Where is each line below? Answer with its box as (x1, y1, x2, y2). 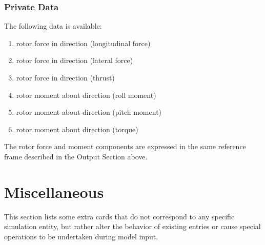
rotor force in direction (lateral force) (16, 55, 133, 66)
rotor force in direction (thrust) (16, 72, 115, 83)
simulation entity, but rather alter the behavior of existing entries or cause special (4, 221, 261, 232)
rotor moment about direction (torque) (16, 124, 138, 134)
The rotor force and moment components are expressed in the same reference (4, 141, 246, 152)
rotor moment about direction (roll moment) (16, 89, 156, 100)
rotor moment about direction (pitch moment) (16, 107, 162, 117)
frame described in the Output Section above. (4, 151, 148, 161)
